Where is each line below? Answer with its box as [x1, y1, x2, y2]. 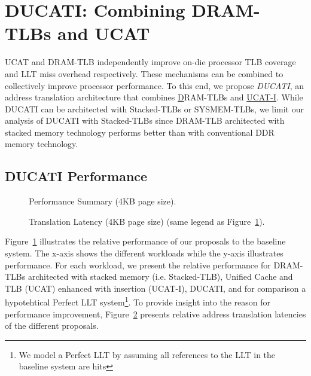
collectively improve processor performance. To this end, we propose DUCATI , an [5, 79, 304, 91]
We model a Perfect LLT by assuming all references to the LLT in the [19, 348, 276, 360]
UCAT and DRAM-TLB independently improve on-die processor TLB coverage [5, 56, 296, 68]
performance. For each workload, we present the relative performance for [5, 258, 271, 271]
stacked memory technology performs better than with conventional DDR [5, 126, 275, 138]
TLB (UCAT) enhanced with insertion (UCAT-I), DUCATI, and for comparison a [5, 282, 306, 294]
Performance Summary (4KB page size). [29, 195, 176, 207]
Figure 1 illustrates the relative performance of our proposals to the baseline [5, 235, 286, 247]
